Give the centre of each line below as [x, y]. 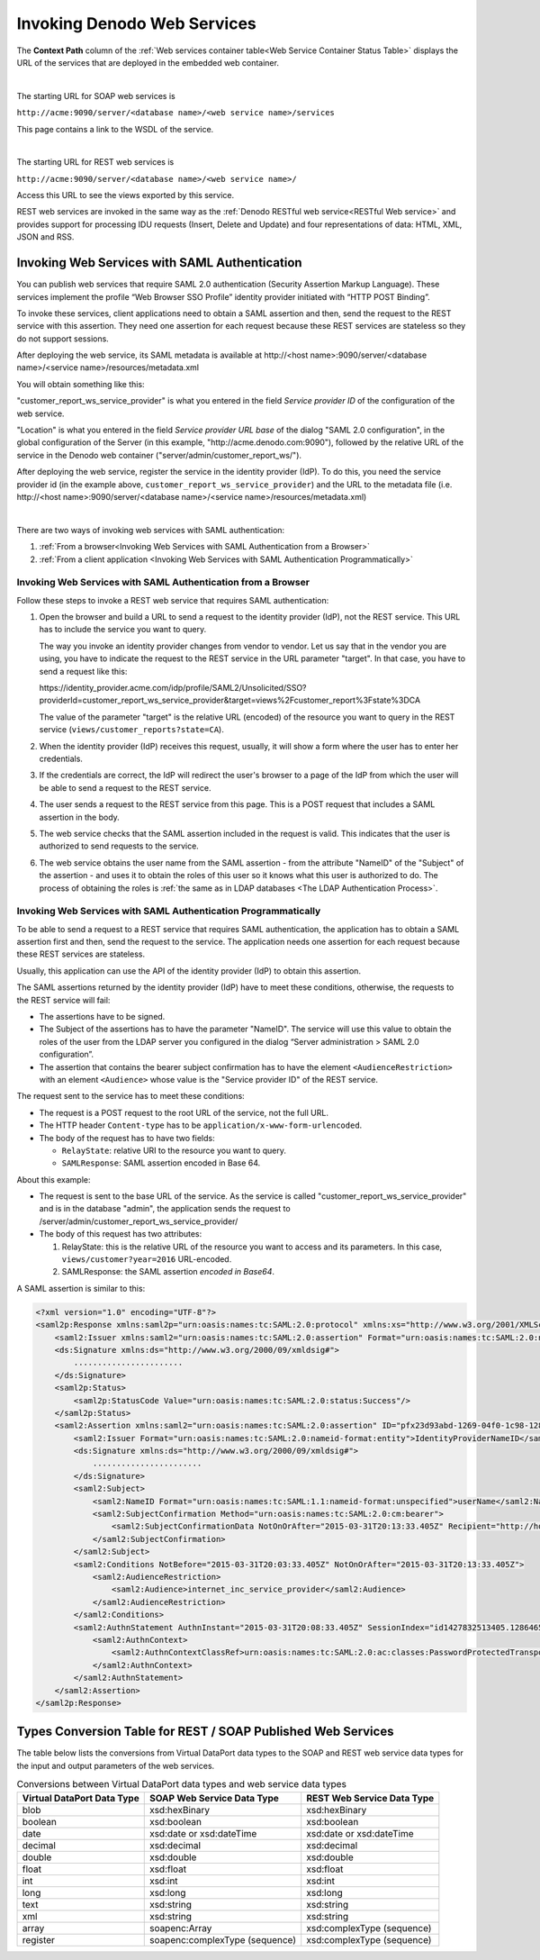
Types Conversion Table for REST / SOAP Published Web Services [205, 1732]
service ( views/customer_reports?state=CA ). [131, 730]
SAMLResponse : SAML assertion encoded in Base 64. [161, 1163]
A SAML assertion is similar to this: [81, 1288]
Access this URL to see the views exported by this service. [125, 195]
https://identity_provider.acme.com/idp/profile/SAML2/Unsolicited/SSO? [173, 688]
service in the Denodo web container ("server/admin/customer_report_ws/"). [159, 455]
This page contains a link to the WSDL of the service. [115, 129]
